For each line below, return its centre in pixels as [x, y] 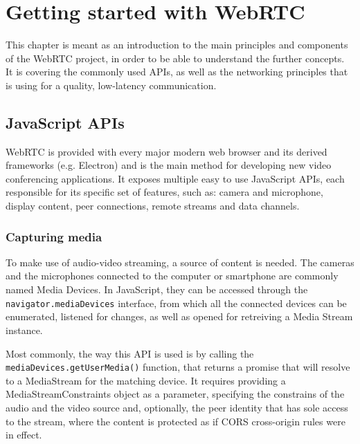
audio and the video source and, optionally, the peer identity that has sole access [177, 407]
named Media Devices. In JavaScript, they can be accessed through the [157, 289]
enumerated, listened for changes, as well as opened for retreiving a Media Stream [179, 316]
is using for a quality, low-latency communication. [111, 85]
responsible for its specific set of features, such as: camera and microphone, [164, 192]
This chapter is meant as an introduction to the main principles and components [177, 45]
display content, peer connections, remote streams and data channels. [153, 206]
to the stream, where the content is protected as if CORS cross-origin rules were [175, 421]
